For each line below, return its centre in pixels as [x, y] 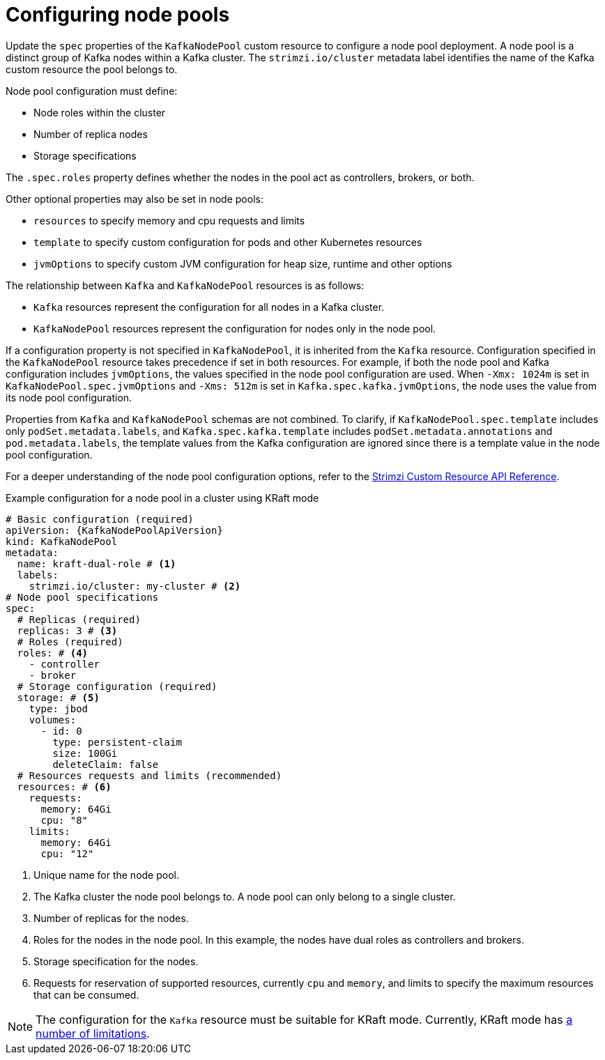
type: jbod [59, 708]
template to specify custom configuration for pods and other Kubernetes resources [228, 242]
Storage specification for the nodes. [116, 961]
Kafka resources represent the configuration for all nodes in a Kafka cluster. [209, 307]
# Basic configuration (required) [100, 519]
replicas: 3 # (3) [67, 630]
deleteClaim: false [106, 764]
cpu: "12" [67, 853]
